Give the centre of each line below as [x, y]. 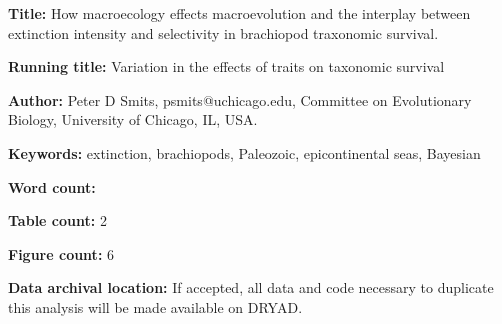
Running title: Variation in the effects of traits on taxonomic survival [226, 66]
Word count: [52, 186]
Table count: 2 [57, 220]
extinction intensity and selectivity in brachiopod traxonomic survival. [223, 32]
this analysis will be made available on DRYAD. [155, 306]
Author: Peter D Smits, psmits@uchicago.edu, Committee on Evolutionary [240, 99]
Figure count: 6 [61, 253]
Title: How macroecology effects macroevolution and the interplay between [239, 13]
